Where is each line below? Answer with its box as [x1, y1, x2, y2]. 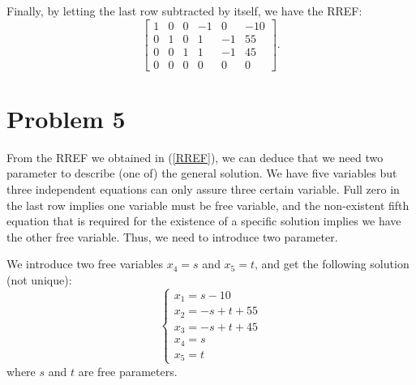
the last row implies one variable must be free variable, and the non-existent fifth [6, 196, 410, 213]
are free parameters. [78, 362, 178, 379]
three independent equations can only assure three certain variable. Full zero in [6, 181, 400, 198]
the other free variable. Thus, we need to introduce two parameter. [6, 228, 338, 245]
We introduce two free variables [6, 255, 164, 272]
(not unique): [6, 272, 72, 288]
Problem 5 [6, 101, 126, 135]
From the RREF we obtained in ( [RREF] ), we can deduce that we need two [6, 148, 384, 165]
